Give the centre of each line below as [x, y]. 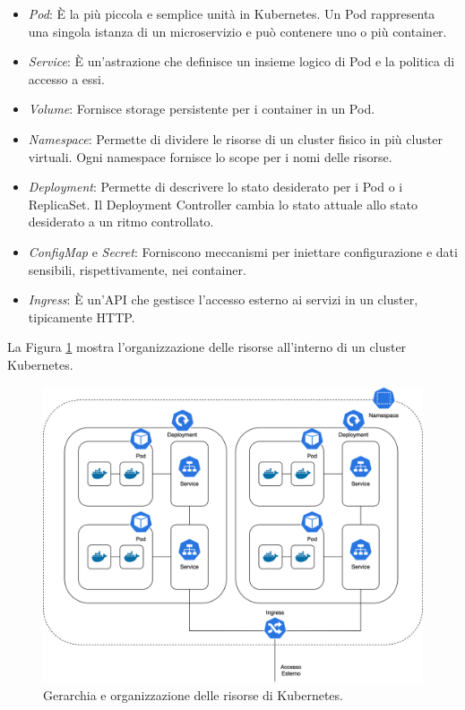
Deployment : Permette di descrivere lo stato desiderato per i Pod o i [215, 187]
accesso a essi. [66, 78]
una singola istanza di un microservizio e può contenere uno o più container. [237, 31]
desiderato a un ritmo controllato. [121, 222]
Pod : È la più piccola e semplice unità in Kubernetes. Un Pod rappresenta [232, 13]
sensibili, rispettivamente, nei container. [137, 269]
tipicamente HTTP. [82, 317]
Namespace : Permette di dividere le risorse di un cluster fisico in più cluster [235, 138]
